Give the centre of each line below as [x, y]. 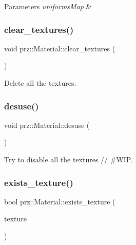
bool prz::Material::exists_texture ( [60, 201]
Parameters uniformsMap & [48, 6]
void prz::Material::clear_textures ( [60, 48]
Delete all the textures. [40, 83]
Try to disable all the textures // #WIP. [69, 159]
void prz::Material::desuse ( [47, 125]
